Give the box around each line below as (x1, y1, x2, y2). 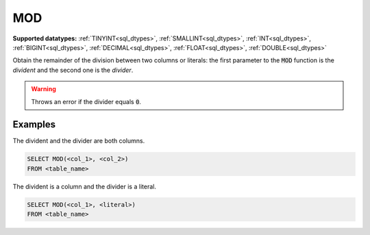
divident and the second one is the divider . (12, 66, 134, 74)
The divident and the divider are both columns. (12, 137, 145, 145)
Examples (12, 119, 56, 130)
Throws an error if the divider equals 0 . (31, 97, 142, 106)
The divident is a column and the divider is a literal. (12, 182, 157, 190)
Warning (31, 85, 56, 93)
